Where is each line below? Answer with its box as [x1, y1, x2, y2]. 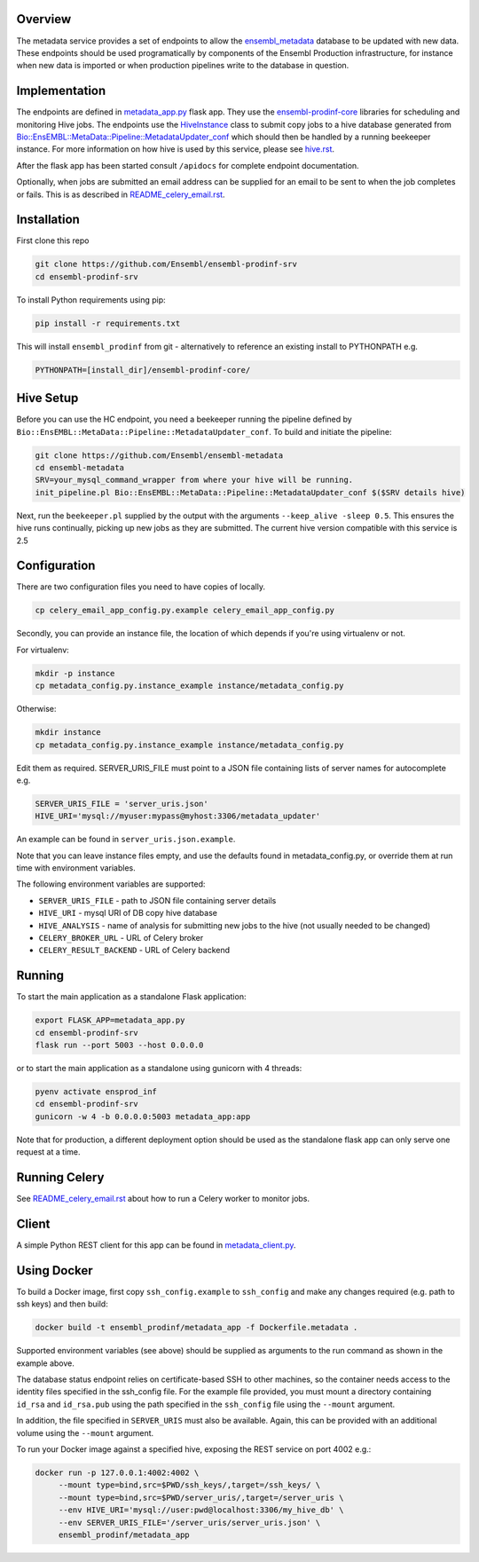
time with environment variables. [16, 863, 137, 873]
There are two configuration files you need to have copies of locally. [16, 581, 266, 592]
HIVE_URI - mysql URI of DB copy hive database [38, 908, 217, 919]
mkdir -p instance [35, 668, 115, 678]
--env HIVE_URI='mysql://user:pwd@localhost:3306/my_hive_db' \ [58, 1505, 344, 1515]
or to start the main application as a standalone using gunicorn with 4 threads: [16, 1063, 302, 1074]
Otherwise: [16, 704, 57, 714]
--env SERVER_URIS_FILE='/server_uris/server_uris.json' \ [58, 1518, 321, 1527]
